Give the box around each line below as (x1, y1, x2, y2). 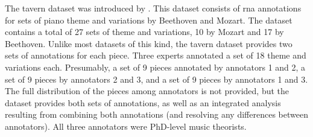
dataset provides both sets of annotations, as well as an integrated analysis (5, 96, 281, 109)
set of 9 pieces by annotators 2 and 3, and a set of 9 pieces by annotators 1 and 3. (5, 72, 308, 85)
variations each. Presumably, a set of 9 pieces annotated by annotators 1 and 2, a (5, 60, 306, 73)
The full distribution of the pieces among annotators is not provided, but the (5, 84, 289, 97)
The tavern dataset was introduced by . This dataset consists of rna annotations (5, 2, 302, 14)
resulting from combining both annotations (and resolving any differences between (5, 108, 308, 121)
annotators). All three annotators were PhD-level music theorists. (5, 119, 247, 132)
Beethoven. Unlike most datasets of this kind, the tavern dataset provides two (5, 37, 292, 49)
